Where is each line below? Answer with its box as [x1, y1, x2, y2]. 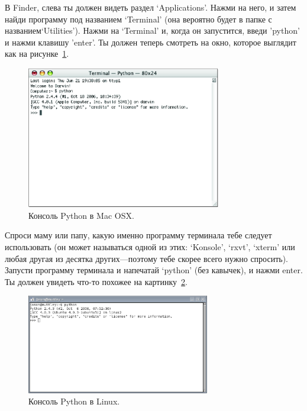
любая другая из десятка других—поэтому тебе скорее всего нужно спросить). [5, 252, 288, 264]
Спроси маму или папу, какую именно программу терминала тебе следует [5, 229, 272, 241]
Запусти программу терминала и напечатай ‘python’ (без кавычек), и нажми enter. [5, 264, 303, 276]
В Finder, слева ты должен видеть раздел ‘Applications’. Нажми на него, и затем [5, 1, 296, 13]
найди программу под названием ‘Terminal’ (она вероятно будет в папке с [5, 12, 272, 25]
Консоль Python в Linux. [28, 395, 120, 407]
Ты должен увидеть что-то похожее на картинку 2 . [5, 275, 188, 287]
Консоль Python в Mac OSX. [28, 209, 134, 221]
